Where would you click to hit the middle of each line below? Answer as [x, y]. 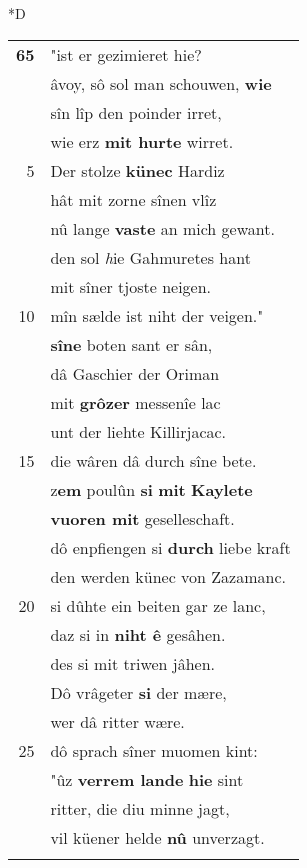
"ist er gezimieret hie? [126, 54]
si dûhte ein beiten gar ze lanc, [158, 605]
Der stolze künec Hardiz [137, 170]
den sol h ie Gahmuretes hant [150, 257]
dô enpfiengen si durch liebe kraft [170, 547]
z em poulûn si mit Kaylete [151, 489]
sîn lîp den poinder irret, [136, 112]
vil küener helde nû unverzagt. [157, 837]
